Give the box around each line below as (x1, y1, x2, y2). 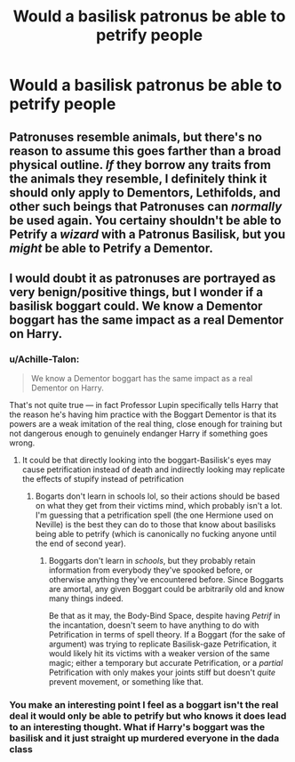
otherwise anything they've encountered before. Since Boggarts (48, 574, 284, 585)
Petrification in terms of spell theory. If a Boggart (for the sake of (48, 630, 286, 640)
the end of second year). (35, 538, 126, 549)
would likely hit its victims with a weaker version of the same (48, 648, 271, 659)
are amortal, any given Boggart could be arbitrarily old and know (48, 584, 285, 595)
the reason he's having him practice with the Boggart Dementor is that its (9, 409, 277, 420)
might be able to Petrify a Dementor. (9, 240, 213, 255)
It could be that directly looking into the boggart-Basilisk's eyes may (21, 455, 272, 466)
